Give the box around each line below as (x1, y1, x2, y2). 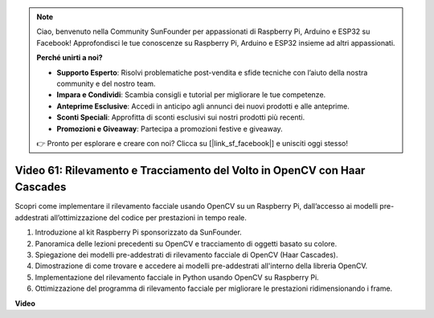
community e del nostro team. (56, 79, 156, 88)
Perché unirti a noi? (36, 53, 104, 63)
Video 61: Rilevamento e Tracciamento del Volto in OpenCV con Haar (14, 163, 366, 177)
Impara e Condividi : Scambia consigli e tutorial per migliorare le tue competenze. (56, 90, 326, 100)
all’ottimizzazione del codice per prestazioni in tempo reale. (50, 213, 247, 222)
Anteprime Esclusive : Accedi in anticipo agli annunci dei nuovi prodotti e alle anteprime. (56, 101, 350, 111)
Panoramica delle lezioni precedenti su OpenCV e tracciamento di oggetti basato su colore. (35, 238, 338, 248)
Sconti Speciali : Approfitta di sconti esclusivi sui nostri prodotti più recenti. (56, 112, 305, 122)
